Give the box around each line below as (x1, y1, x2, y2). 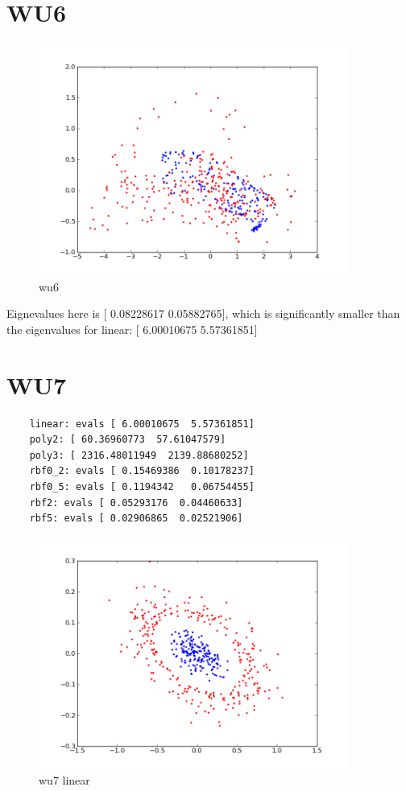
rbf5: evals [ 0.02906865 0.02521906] (29, 513, 243, 525)
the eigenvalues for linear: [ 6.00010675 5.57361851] (6, 320, 258, 337)
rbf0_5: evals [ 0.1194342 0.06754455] (29, 481, 255, 492)
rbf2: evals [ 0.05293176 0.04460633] (29, 496, 243, 509)
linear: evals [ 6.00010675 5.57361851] (29, 418, 255, 430)
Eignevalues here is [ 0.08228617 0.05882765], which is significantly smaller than (6, 305, 400, 322)
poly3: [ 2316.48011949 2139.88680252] (29, 449, 249, 461)
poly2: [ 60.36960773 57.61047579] (29, 434, 226, 446)
